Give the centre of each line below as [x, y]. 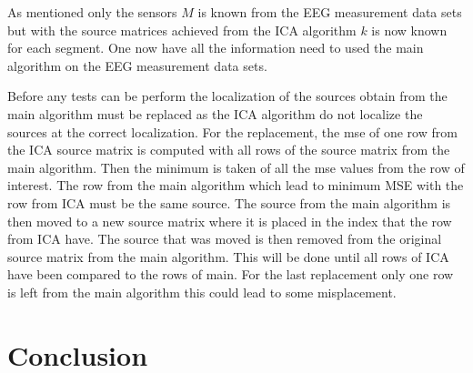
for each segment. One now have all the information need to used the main [216, 48]
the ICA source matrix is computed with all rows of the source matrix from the [229, 150]
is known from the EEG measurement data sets [330, 12]
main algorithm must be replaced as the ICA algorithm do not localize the [215, 113]
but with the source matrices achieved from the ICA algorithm [182, 30]
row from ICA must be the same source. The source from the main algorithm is [229, 202]
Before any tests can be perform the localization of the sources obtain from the [227, 96]
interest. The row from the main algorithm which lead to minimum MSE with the [236, 185]
